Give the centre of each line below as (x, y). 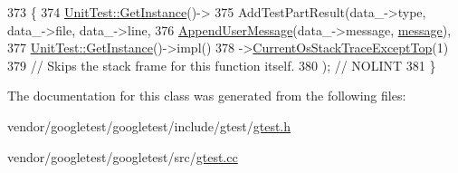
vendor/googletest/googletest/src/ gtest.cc (123, 156)
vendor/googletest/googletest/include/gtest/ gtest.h (149, 125)
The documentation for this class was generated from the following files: (207, 96)
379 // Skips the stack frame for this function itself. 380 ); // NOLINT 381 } (222, 65)
